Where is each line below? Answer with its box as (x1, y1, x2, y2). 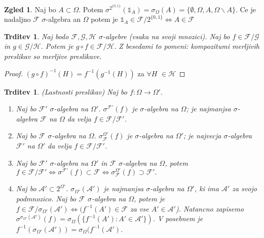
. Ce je (235, 4, 256, 14)
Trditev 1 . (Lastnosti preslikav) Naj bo (4, 86, 127, 97)
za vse (130, 203, 149, 214)
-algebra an (46, 14, 81, 24)
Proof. (4, 68, 23, 78)
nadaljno (4, 14, 31, 24)
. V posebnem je (153, 213, 203, 224)
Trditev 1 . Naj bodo (4, 31, 69, 41)
